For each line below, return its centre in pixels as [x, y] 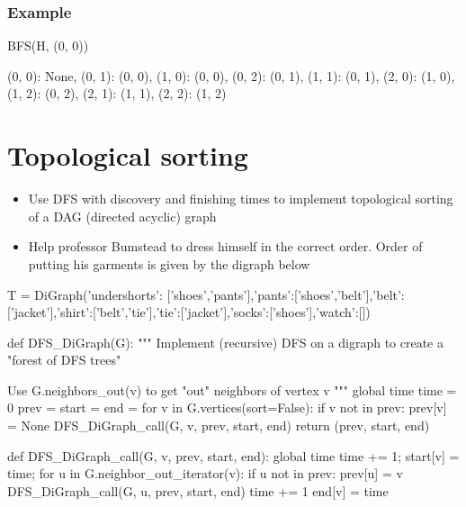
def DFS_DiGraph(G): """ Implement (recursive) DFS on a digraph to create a [226, 342]
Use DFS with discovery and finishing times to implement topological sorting [241, 199]
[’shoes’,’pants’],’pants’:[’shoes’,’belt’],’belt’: [286, 294]
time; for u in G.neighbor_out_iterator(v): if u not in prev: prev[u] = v [205, 473]
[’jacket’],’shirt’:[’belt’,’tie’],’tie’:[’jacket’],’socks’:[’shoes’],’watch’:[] [187, 312]
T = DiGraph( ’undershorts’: [85, 294]
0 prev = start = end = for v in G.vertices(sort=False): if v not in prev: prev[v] [227, 407]
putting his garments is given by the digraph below [169, 263]
